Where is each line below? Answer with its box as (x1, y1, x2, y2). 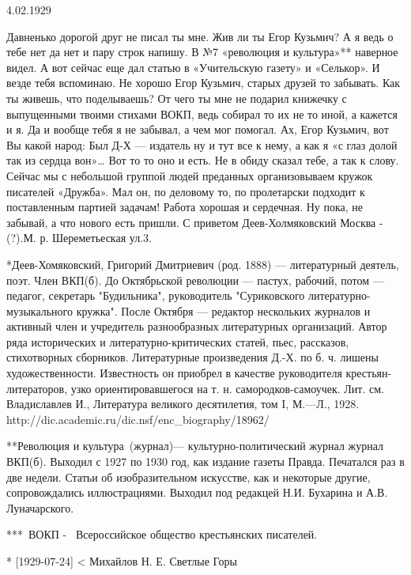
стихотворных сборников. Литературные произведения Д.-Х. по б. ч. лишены (6, 349, 379, 365)
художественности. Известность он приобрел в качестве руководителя (6, 365, 342, 381)
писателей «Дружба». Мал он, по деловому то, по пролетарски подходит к (6, 183, 365, 199)
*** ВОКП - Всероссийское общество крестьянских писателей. (6, 526, 318, 543)
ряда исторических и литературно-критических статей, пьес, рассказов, (6, 333, 349, 350)
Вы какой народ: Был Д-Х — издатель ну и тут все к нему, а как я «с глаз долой (6, 136, 398, 153)
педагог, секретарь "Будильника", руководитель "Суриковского (6, 287, 305, 304)
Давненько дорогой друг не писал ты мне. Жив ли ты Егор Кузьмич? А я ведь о (6, 28, 394, 44)
